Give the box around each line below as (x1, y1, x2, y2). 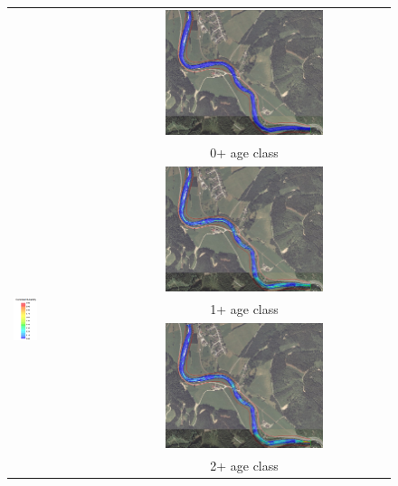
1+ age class (210, 300, 279, 319)
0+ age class (210, 142, 279, 161)
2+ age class (210, 456, 279, 475)
